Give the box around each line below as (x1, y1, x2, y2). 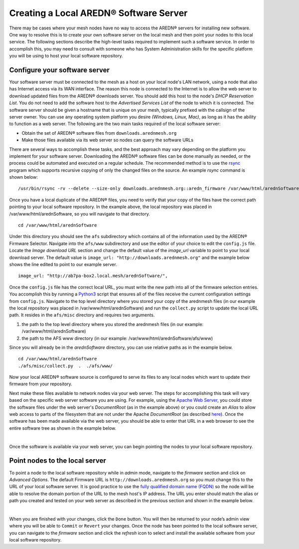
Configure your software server (9, 65, 110, 74)
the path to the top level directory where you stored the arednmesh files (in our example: (21, 321, 204, 327)
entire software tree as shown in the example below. (9, 425, 117, 431)
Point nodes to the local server (9, 457, 107, 465)
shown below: (9, 174, 38, 180)
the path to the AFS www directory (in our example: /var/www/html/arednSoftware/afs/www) (21, 335, 213, 341)
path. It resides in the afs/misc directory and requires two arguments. (9, 312, 155, 318)
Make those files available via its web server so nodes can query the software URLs (21, 137, 194, 143)
